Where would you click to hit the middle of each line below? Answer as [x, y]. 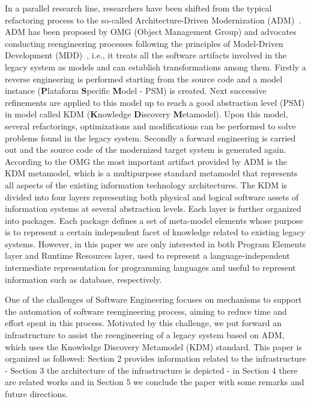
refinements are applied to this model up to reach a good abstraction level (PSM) [155, 102]
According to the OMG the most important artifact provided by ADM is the [146, 161]
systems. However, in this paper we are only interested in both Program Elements [155, 243]
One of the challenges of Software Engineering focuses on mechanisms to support [153, 299]
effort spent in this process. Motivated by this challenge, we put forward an [143, 323]
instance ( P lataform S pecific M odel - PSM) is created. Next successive [136, 91]
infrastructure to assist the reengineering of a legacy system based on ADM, [145, 335]
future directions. [36, 394]
